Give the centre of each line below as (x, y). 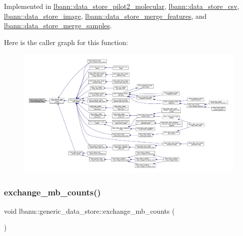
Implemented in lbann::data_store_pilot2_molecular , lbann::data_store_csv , (122, 6)
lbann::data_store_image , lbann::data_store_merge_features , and (105, 16)
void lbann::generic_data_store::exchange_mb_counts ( (89, 211)
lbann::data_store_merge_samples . (58, 25)
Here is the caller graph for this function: (66, 42)
